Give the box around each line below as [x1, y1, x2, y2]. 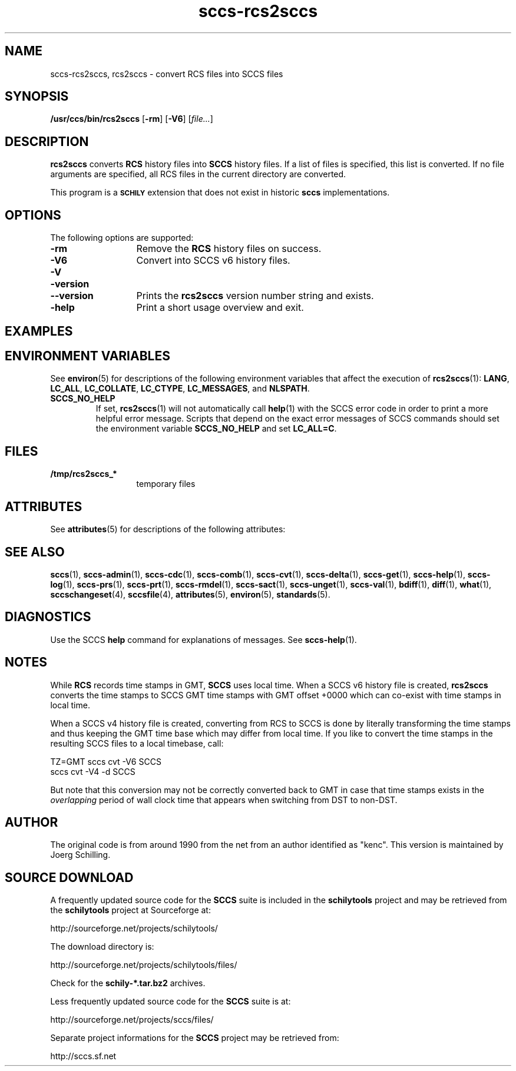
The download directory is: [50, 941, 154, 952]
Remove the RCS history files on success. [136, 243, 322, 255]
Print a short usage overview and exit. [136, 301, 304, 314]
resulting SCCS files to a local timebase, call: [50, 738, 224, 748]
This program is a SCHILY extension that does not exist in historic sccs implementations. [50, 187, 390, 198]
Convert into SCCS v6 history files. [136, 254, 290, 267]
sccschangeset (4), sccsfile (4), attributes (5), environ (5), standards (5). [50, 589, 330, 599]
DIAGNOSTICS [5, 609, 91, 625]
